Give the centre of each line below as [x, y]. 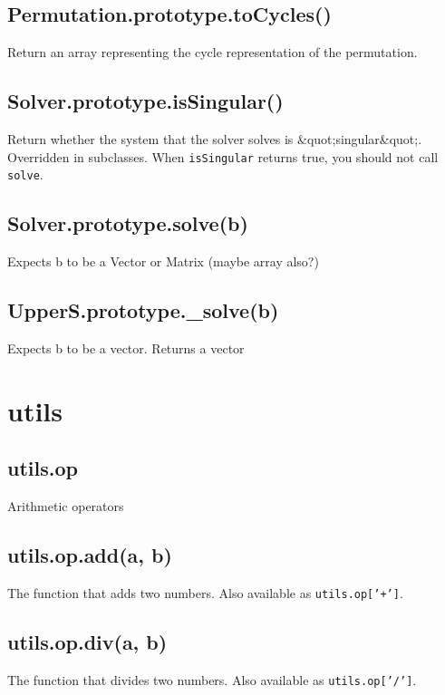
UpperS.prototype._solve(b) [143, 310]
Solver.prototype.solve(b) [128, 223]
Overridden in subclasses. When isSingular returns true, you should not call [223, 156]
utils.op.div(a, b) [87, 641]
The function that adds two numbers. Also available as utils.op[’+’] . [205, 592]
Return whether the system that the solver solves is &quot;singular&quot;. [215, 139]
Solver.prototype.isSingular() [145, 101]
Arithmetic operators [66, 506]
